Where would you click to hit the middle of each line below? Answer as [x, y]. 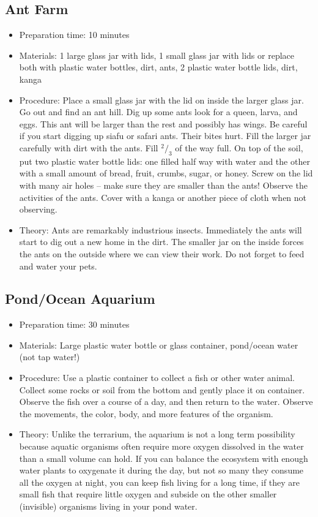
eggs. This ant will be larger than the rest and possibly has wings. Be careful [163, 123]
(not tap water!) [50, 357]
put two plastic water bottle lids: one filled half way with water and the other [165, 161]
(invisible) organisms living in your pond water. [108, 506]
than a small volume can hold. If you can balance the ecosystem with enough [164, 458]
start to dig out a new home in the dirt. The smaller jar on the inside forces [161, 242]
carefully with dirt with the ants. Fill [89, 147]
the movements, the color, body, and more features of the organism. [146, 413]
